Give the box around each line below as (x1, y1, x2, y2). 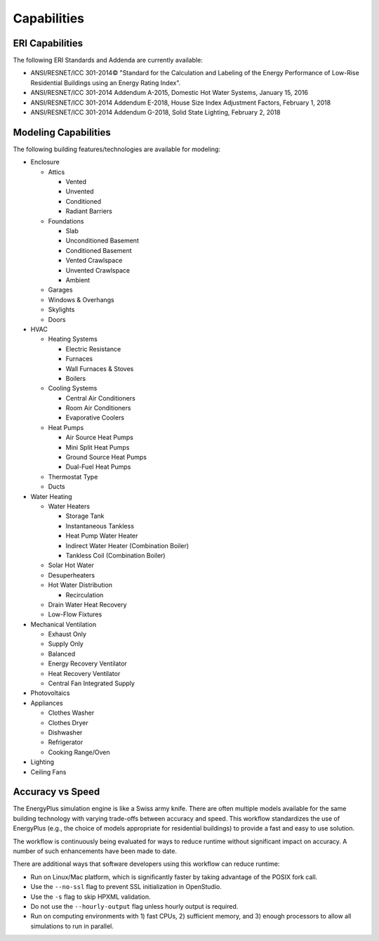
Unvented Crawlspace (65, 266, 130, 274)
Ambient (65, 276, 91, 284)
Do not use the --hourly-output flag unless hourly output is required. (30, 902, 239, 910)
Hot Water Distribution (48, 580, 112, 590)
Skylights (48, 306, 75, 314)
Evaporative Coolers (65, 413, 125, 422)
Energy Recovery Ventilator (48, 659, 128, 668)
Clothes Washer (48, 708, 95, 717)
